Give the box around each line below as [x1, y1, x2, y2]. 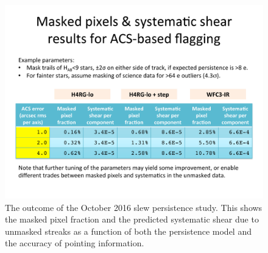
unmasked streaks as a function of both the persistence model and [5, 224, 252, 237]
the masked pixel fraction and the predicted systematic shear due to [5, 213, 259, 226]
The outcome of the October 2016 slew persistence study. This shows [5, 201, 263, 213]
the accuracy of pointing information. [5, 237, 144, 249]
